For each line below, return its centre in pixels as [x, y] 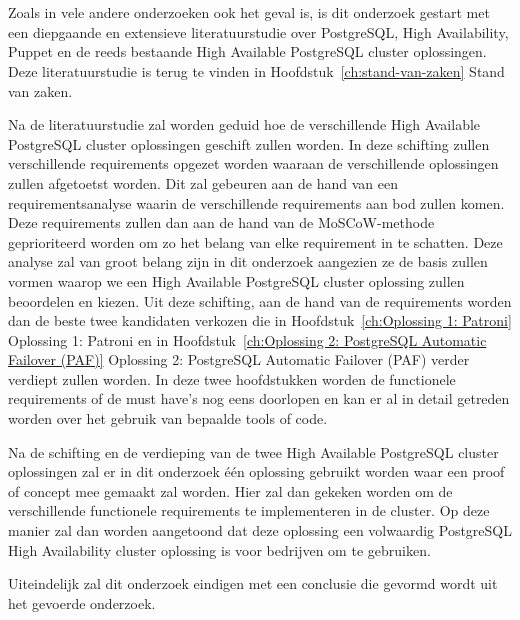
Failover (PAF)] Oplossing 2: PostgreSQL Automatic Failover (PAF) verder [239, 359]
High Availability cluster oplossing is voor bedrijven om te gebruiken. [219, 549]
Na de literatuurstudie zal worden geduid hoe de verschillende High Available [244, 124]
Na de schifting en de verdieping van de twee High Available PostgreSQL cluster [253, 451]
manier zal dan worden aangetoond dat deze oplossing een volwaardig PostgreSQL [260, 530]
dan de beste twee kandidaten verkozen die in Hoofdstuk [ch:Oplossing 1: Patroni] [260, 320]
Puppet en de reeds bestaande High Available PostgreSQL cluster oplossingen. [247, 51]
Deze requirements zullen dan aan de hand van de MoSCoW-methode [221, 222]
